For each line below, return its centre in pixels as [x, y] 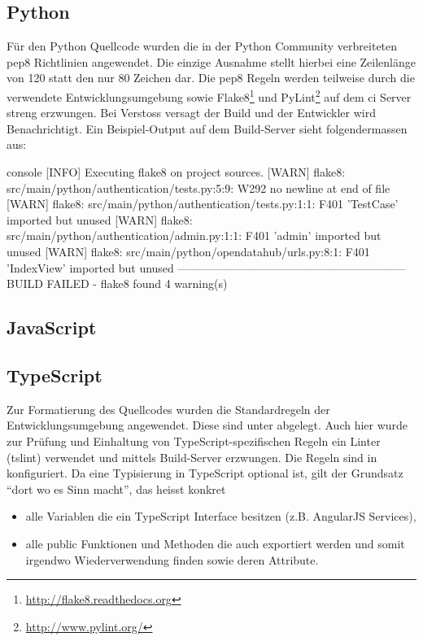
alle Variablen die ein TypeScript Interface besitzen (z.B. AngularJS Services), [221, 516]
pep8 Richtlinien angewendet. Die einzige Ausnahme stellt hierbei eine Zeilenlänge [211, 61]
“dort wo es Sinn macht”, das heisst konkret [116, 488]
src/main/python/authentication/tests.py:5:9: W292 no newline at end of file [198, 188]
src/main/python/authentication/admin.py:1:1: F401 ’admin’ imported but [194, 235]
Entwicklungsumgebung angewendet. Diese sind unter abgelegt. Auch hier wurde [207, 425]
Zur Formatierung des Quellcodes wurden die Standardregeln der [168, 409]
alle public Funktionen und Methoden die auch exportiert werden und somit [215, 543]
